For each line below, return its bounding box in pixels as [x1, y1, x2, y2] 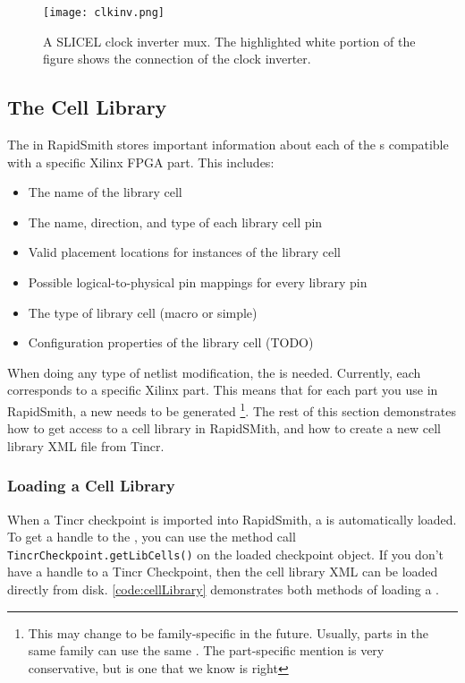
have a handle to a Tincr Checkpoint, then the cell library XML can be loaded [7, 562, 438, 581]
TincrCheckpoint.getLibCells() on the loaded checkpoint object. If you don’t [7, 544, 444, 563]
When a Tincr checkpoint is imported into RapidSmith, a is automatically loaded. [7, 509, 457, 528]
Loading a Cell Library [7, 474, 175, 497]
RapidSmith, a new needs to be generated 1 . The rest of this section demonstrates [7, 398, 457, 420]
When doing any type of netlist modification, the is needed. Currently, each [7, 363, 421, 381]
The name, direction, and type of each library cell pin [28, 212, 323, 231]
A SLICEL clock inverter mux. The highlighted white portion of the [43, 31, 416, 50]
